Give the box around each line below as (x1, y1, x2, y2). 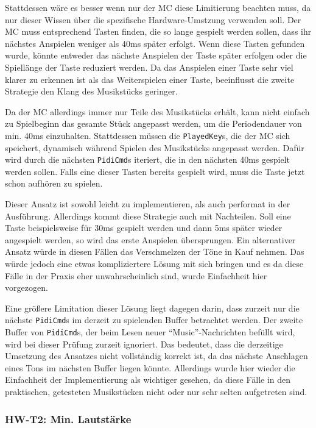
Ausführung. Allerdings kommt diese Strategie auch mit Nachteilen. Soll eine (5, 209, 291, 222)
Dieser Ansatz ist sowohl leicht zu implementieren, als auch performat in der (5, 198, 290, 210)
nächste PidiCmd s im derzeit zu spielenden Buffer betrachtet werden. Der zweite (5, 313, 303, 326)
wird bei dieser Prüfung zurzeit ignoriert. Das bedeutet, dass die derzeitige (5, 337, 283, 350)
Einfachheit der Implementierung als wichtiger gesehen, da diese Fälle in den (5, 373, 291, 386)
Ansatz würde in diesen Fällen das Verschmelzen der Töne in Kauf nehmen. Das (5, 245, 304, 258)
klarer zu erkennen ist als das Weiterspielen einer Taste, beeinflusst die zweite (5, 73, 295, 85)
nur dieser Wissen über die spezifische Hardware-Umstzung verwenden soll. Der (5, 13, 301, 26)
